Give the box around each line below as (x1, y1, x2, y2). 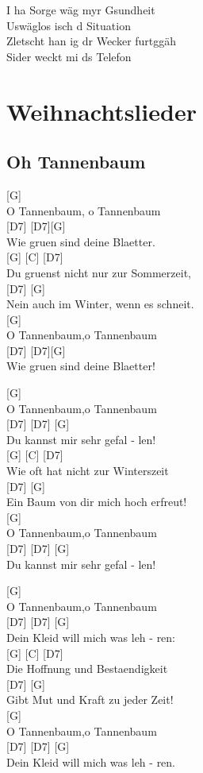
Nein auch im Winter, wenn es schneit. (6, 296, 194, 312)
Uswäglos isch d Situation (6, 17, 131, 33)
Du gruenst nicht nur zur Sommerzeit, (6, 264, 191, 280)
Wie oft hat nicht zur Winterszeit (6, 462, 169, 479)
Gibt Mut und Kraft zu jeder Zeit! (6, 691, 174, 708)
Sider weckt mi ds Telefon (6, 48, 132, 64)
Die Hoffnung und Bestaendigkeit (6, 660, 168, 677)
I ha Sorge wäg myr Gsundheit (6, 2, 155, 17)
